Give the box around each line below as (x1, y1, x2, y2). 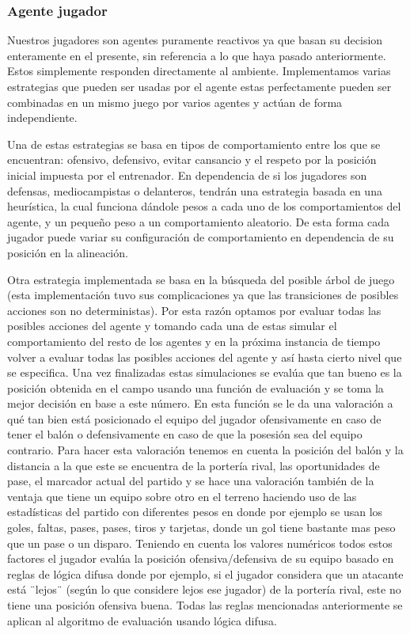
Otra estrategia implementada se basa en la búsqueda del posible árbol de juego (7, 271, 395, 287)
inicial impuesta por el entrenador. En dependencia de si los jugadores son (7, 166, 367, 183)
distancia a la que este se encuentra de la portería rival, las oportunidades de (7, 457, 380, 473)
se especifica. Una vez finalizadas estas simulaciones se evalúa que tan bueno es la (7, 364, 402, 381)
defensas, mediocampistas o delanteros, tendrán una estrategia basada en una (7, 182, 382, 199)
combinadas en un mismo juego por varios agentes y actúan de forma (7, 93, 343, 110)
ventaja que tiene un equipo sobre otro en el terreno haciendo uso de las (7, 488, 357, 504)
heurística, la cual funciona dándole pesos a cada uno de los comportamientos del (7, 198, 401, 214)
